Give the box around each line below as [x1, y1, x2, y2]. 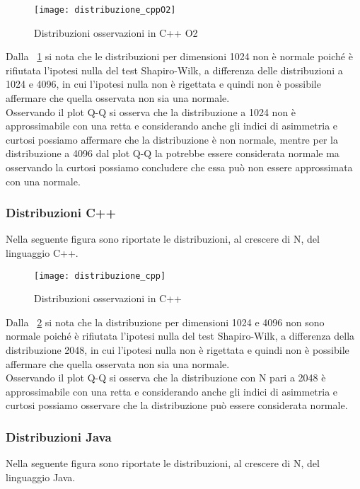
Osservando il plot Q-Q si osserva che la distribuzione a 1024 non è [6, 104, 296, 119]
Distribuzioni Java [6, 427, 112, 445]
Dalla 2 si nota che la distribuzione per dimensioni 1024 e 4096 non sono [6, 314, 325, 329]
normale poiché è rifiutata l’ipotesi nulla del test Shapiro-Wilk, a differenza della [6, 328, 355, 343]
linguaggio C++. [6, 246, 79, 260]
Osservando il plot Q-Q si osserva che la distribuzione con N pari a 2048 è [6, 370, 326, 385]
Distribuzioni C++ [6, 204, 117, 222]
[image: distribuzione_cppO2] [34, 5, 176, 15]
